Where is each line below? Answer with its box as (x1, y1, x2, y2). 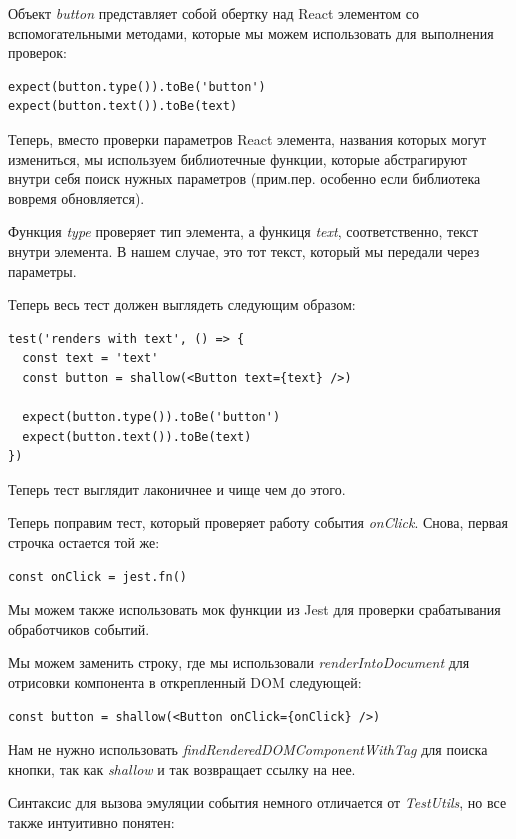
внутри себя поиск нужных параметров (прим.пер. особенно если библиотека (8, 168, 481, 189)
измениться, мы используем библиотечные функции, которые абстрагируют (8, 148, 467, 169)
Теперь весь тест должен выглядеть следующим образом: (8, 294, 356, 315)
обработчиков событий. (8, 618, 150, 639)
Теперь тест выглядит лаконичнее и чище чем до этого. (8, 478, 346, 499)
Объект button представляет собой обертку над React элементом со (8, 3, 420, 23)
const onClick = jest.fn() (8, 569, 187, 584)
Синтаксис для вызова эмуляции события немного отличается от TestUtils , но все (8, 792, 507, 813)
